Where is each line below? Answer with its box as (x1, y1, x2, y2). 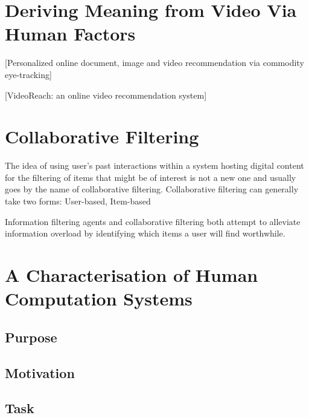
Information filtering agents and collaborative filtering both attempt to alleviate (5, 215, 301, 227)
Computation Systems (5, 286, 193, 311)
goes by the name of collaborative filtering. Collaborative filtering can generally (5, 183, 299, 195)
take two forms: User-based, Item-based (5, 195, 151, 207)
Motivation (5, 363, 75, 382)
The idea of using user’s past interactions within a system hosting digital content (5, 159, 304, 172)
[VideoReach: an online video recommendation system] (5, 88, 207, 101)
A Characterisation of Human (5, 262, 258, 287)
